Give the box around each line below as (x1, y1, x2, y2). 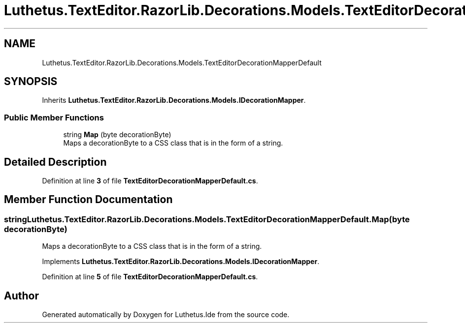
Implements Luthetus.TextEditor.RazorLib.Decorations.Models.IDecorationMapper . (42, 257, 320, 266)
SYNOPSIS (4, 75, 58, 88)
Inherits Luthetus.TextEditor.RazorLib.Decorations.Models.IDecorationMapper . (42, 96, 306, 105)
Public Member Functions (4, 112, 104, 122)
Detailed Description (4, 155, 107, 168)
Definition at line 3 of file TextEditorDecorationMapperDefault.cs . (42, 177, 258, 185)
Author (4, 289, 39, 302)
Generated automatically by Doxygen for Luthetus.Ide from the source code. (42, 310, 290, 319)
